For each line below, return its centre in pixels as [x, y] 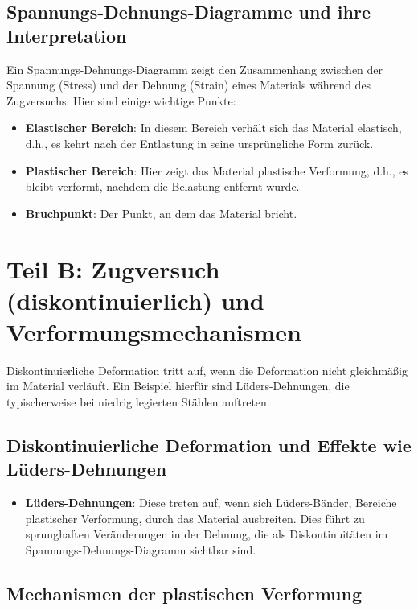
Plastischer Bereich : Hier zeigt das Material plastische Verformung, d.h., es [217, 170]
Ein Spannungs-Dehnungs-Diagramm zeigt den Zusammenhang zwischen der [195, 69]
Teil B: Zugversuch [113, 268]
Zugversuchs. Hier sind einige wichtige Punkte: [121, 100]
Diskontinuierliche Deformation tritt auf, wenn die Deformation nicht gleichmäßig [207, 370]
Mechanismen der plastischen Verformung [184, 593]
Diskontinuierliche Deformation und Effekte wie [209, 445]
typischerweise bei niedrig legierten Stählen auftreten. [138, 402]
